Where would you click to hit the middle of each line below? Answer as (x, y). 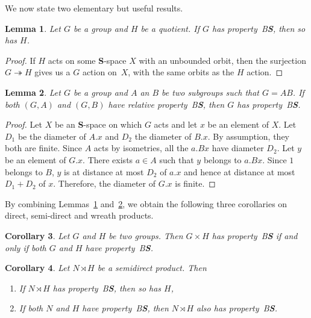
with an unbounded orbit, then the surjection (222, 60)
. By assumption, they (248, 136)
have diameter (238, 148)
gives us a (52, 72)
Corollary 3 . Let (37, 235)
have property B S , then (125, 308)
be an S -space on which (98, 124)
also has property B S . (237, 308)
